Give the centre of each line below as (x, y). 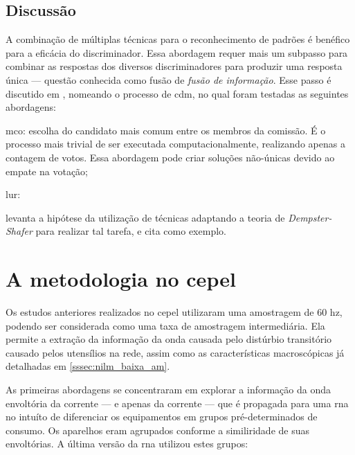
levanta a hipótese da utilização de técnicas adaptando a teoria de (145, 217)
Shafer (19, 231)
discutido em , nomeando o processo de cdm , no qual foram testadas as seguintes (177, 93)
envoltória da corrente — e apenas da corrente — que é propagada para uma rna (177, 403)
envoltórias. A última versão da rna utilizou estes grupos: (127, 444)
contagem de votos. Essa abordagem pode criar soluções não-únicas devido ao (170, 157)
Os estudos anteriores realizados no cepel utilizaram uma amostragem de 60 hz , (174, 312)
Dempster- (310, 217)
